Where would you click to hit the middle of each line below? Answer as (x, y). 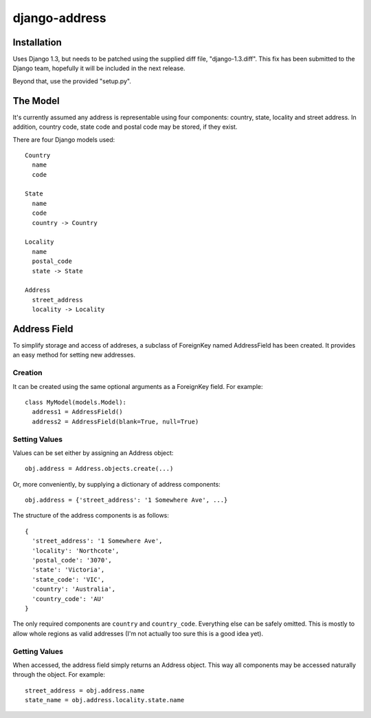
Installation (37, 42)
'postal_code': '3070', (72, 560)
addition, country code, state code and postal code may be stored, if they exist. (125, 127)
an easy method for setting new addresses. (74, 355)
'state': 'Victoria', (68, 570)
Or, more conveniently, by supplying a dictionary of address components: (117, 484)
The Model (36, 101)
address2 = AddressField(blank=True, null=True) (115, 421)
